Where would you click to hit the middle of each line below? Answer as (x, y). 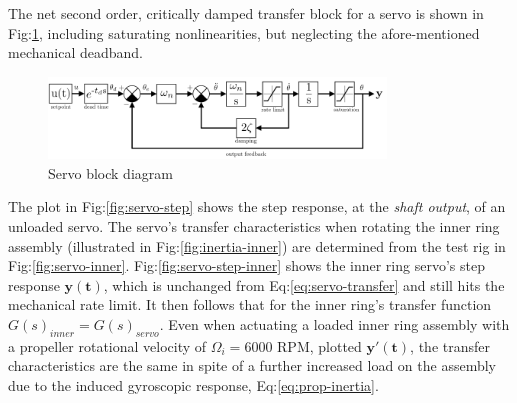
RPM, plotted (319, 345)
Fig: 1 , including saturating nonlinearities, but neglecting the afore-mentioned (244, 32)
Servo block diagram (110, 172)
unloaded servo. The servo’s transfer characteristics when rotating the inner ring (254, 226)
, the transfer (450, 345)
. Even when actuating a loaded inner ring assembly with (334, 324)
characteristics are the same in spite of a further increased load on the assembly (252, 365)
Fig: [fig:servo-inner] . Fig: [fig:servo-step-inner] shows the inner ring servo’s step (246, 265)
